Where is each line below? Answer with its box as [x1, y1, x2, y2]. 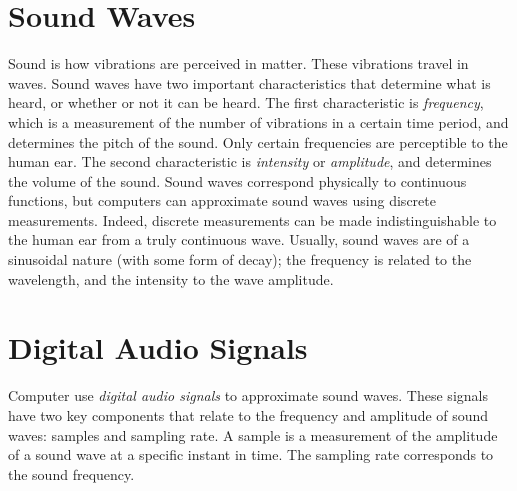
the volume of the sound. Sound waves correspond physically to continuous [8, 170, 467, 191]
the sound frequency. [8, 463, 135, 484]
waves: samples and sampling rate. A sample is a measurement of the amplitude [8, 424, 498, 445]
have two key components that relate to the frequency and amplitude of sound [8, 404, 489, 425]
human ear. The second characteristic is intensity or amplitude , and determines [8, 151, 492, 172]
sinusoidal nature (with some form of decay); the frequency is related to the [8, 249, 472, 270]
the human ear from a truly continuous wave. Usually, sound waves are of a [8, 229, 470, 250]
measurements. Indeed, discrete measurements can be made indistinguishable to [8, 209, 497, 230]
